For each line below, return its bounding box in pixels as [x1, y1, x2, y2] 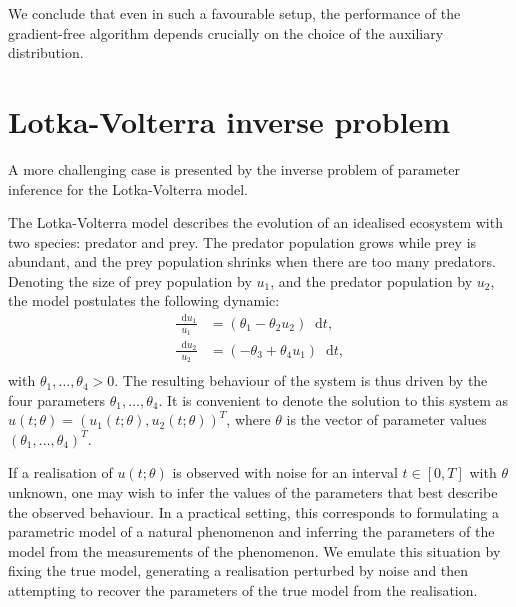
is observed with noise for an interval [172, 462, 398, 483]
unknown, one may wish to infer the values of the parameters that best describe [8, 482, 498, 503]
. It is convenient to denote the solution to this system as [158, 389, 509, 410]
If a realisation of [8, 462, 113, 483]
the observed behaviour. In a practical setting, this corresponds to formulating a [8, 501, 500, 522]
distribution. [8, 42, 84, 63]
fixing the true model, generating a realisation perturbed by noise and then [8, 560, 469, 581]
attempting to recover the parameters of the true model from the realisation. [8, 580, 478, 600]
